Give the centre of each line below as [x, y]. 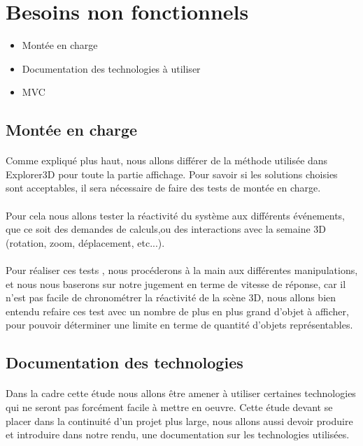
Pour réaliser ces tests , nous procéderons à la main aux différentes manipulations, [182, 270]
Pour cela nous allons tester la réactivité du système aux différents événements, [175, 215]
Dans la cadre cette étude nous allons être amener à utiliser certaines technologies [181, 393]
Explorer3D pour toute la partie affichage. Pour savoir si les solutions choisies [172, 174]
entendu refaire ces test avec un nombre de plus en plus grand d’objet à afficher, [177, 311]
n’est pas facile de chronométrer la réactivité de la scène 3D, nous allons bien [171, 297]
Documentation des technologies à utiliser [111, 68]
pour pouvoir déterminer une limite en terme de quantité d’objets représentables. [179, 325]
